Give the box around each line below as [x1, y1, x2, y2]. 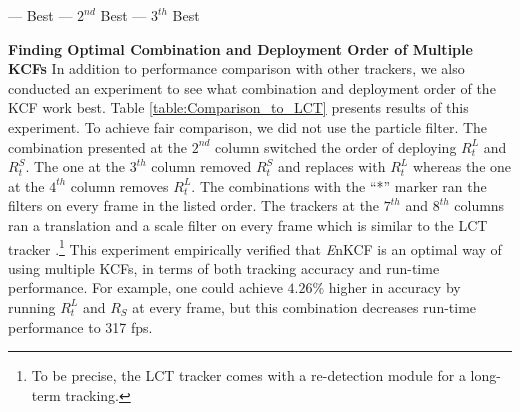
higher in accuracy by [328, 277, 461, 298]
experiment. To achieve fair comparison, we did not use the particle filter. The [8, 116, 488, 137]
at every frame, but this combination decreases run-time [132, 296, 477, 317]
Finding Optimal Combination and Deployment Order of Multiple [8, 38, 473, 59]
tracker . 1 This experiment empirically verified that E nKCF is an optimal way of [8, 235, 502, 259]
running [8, 296, 56, 317]
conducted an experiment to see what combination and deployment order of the [8, 77, 496, 98]
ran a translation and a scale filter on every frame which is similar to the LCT [8, 214, 488, 235]
